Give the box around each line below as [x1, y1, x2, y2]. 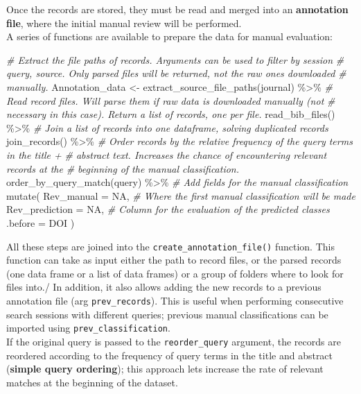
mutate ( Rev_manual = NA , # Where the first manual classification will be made [6, 188, 355, 203]
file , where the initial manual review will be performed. [6, 15, 242, 30]
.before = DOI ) [6, 215, 75, 230]
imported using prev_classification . [6, 320, 170, 335]
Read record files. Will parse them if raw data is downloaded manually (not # [6, 93, 335, 108]
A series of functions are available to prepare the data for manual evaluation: [6, 29, 333, 44]
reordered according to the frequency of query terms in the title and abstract [6, 348, 333, 362]
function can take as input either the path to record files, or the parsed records [6, 252, 342, 267]
